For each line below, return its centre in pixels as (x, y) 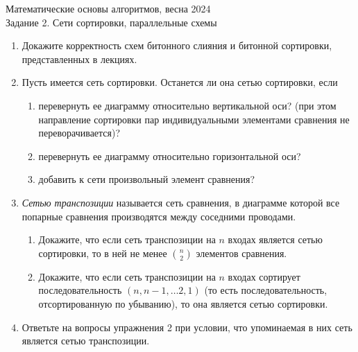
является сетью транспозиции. (86, 341)
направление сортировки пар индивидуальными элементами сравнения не (194, 119)
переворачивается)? (79, 133)
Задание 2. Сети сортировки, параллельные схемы (111, 22)
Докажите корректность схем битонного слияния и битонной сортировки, (177, 45)
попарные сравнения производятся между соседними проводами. (159, 216)
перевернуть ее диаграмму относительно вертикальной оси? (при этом (187, 105)
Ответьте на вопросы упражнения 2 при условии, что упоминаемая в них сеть (187, 327)
